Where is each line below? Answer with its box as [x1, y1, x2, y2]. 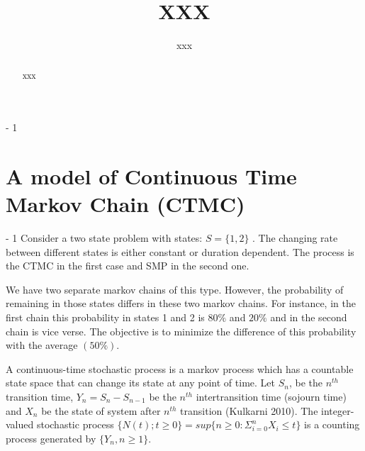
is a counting [304, 417, 360, 432]
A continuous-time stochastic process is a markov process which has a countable [6, 361, 354, 376]
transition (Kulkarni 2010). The [180, 403, 318, 418]
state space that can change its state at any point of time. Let [6, 375, 276, 390]
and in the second [270, 310, 347, 325]
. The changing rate [252, 230, 338, 245]
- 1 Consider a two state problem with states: [6, 230, 203, 245]
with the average [6, 338, 78, 352]
